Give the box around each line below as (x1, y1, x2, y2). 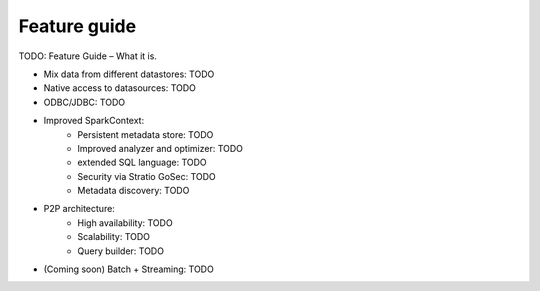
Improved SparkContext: (43, 115, 145, 127)
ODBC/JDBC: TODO (43, 96, 125, 108)
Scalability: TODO (77, 231, 150, 243)
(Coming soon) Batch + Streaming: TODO (43, 263, 214, 275)
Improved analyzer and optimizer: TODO (77, 142, 244, 154)
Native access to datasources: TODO (43, 82, 197, 94)
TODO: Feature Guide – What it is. (18, 50, 157, 62)
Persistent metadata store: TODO (77, 128, 214, 140)
